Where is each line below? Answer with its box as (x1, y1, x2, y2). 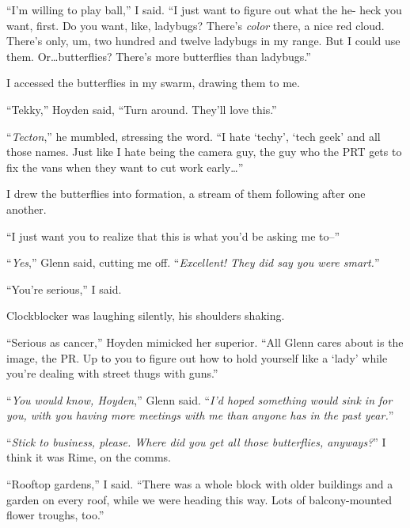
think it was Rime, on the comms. (6, 449, 171, 465)
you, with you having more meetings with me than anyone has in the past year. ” (6, 407, 394, 424)
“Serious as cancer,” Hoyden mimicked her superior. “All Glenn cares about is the (6, 333, 404, 350)
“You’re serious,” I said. (6, 280, 122, 297)
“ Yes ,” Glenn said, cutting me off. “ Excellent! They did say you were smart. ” (6, 254, 380, 271)
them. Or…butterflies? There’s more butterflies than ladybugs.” (6, 47, 311, 64)
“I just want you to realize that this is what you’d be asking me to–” (6, 227, 340, 244)
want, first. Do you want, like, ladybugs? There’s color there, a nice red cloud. (6, 17, 385, 33)
